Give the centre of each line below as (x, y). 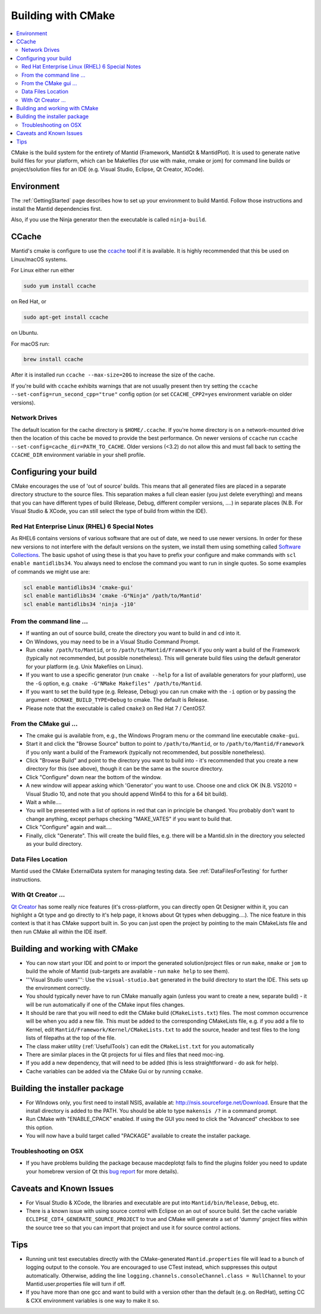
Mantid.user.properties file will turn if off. (76, 1284)
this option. (40, 1127)
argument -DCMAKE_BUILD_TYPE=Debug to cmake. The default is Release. (117, 700)
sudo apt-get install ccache (66, 317)
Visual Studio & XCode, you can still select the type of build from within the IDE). (109, 511)
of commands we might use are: (51, 571)
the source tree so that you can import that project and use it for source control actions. (133, 1228)
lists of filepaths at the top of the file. (71, 1038)
